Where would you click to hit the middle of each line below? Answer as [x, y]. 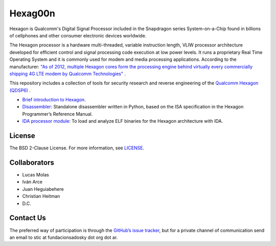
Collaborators [32, 162]
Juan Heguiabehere [43, 189]
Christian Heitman [41, 196]
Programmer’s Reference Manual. [57, 114]
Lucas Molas [36, 175]
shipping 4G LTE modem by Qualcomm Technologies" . [68, 74]
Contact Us [28, 218]
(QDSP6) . [20, 90]
